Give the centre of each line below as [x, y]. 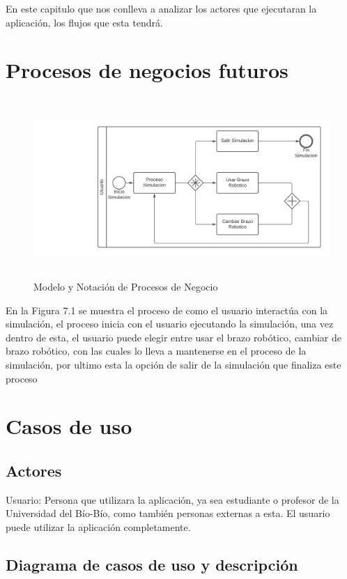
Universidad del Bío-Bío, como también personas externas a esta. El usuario [168, 513]
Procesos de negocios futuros [147, 70]
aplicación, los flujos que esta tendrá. [84, 22]
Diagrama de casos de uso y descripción [152, 564]
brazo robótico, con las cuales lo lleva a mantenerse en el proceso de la [156, 351]
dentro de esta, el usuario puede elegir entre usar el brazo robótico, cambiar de [173, 337]
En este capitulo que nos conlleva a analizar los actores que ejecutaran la [161, 8]
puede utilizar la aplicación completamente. [98, 526]
